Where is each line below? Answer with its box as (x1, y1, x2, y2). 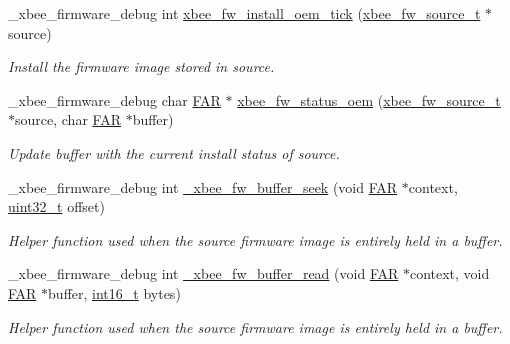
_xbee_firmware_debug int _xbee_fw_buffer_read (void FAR (8, 263, 399, 284)
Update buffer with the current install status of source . (8, 142, 340, 163)
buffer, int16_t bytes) (48, 282, 181, 303)
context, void (409, 263, 490, 284)
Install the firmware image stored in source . (8, 56, 275, 77)
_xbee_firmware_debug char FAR (8, 89, 221, 110)
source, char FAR (15, 109, 121, 130)
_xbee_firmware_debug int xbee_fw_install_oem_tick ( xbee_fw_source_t (8, 3, 481, 23)
